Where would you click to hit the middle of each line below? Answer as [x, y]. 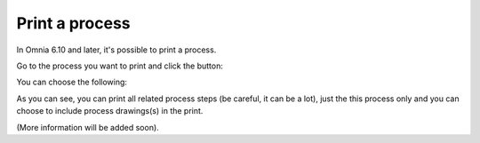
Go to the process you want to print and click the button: [120, 66]
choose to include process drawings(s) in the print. [110, 111]
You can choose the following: [72, 82]
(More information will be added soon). [88, 127]
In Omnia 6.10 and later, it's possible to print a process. [116, 50]
